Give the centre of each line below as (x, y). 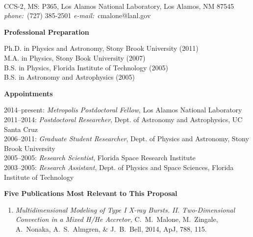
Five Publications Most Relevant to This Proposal (91, 193)
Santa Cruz (21, 129)
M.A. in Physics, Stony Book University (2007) (75, 57)
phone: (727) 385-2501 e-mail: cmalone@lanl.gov (77, 15)
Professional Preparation (47, 32)
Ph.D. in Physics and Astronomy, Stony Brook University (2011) (101, 48)
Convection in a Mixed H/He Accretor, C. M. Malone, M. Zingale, (117, 219)
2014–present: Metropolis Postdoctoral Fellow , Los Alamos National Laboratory (123, 110)
